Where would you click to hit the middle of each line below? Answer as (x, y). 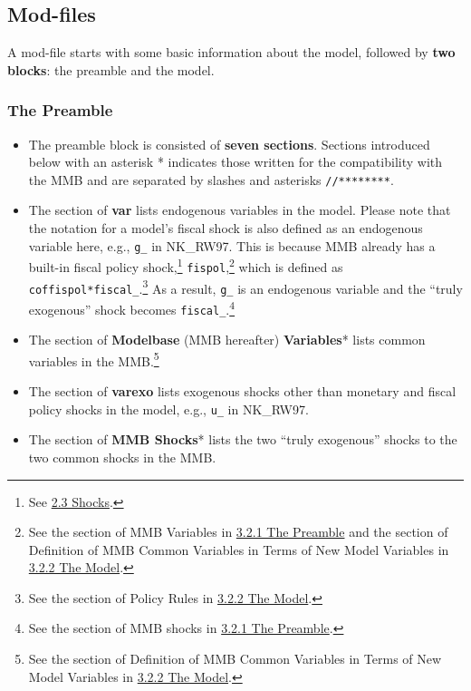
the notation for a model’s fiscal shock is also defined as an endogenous (226, 228)
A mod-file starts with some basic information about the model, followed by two (231, 52)
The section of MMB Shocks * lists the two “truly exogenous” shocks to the (243, 439)
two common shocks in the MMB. (122, 457)
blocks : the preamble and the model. (111, 69)
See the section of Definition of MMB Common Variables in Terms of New (235, 659)
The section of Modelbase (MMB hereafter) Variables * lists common (227, 340)
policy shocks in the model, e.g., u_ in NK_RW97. (168, 409)
